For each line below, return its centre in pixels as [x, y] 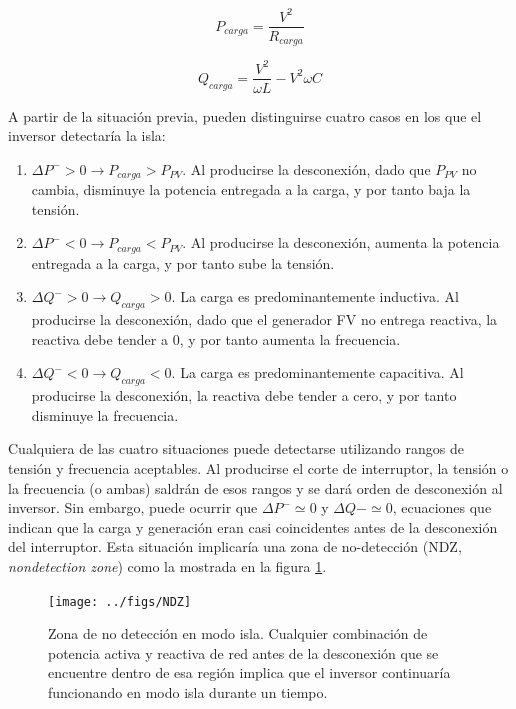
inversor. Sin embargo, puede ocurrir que [133, 507]
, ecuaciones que [442, 507]
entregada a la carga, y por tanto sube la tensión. [183, 262]
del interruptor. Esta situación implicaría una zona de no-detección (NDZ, [235, 546]
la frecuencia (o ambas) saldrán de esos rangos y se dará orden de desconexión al [255, 487]
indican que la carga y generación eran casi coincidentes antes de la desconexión [253, 526]
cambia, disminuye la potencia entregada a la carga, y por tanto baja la [251, 189]
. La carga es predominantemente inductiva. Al [315, 296]
